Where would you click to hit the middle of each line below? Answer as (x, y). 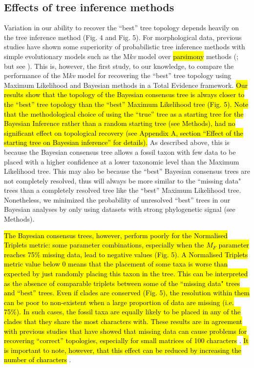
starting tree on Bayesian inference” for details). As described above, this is (117, 142)
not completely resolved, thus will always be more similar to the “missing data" (123, 180)
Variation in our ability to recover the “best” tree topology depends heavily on (122, 28)
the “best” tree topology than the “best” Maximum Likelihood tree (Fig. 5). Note (126, 104)
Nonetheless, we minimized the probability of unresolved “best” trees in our (117, 199)
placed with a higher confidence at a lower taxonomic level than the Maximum (122, 161)
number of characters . (38, 359)
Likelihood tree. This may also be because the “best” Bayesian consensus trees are (127, 171)
